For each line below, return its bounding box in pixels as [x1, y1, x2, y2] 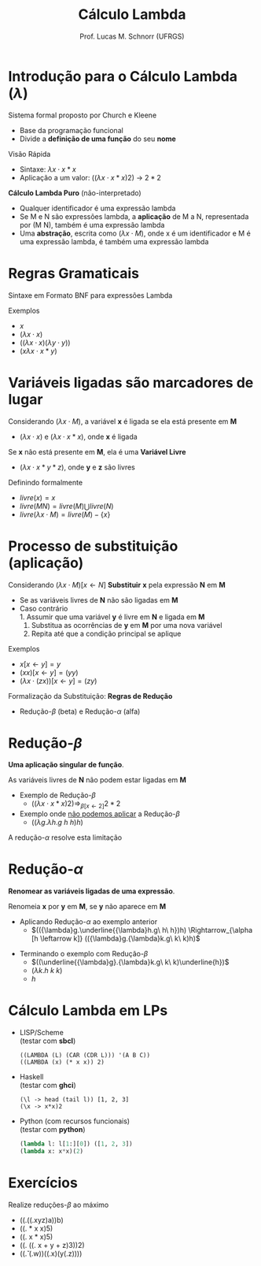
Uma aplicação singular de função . [8, 760, 124, 770]
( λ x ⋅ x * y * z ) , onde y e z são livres [19, 462, 135, 472]
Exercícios [8, 1174, 79, 1192]
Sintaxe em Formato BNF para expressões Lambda [8, 290, 173, 300]
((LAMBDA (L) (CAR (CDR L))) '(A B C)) [19, 1052, 151, 1060]
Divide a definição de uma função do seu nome [19, 134, 177, 143]
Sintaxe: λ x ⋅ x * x [19, 164, 76, 174]
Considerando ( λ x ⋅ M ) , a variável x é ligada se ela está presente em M [8, 416, 237, 426]
